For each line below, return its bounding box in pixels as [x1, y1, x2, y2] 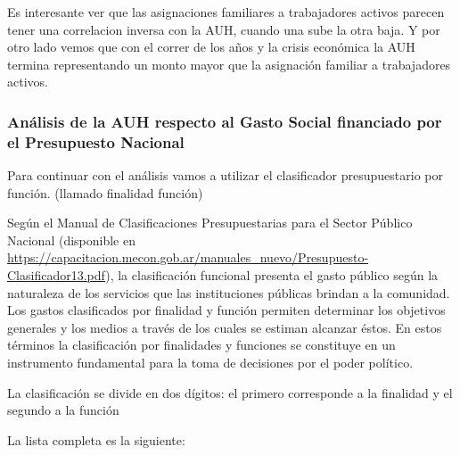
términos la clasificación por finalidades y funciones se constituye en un [7, 335, 396, 354]
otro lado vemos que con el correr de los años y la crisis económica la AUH [7, 37, 415, 56]
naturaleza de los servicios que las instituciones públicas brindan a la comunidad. [7, 283, 450, 302]
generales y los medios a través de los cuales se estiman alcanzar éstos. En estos [7, 318, 442, 336]
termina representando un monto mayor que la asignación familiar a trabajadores [7, 54, 451, 73]
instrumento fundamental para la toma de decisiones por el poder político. [7, 353, 414, 372]
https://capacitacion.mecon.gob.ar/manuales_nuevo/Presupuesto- [7, 248, 369, 267]
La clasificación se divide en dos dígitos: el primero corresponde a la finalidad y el [7, 383, 453, 401]
